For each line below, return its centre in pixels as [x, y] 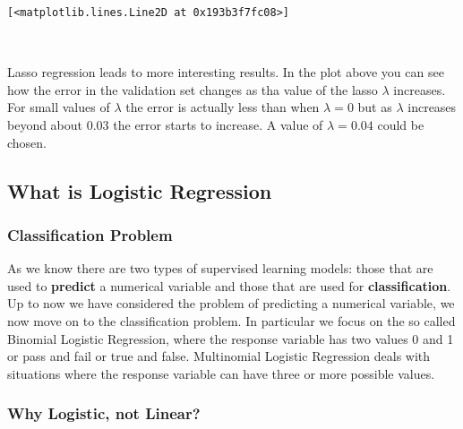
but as [375, 107]
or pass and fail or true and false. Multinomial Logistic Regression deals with [219, 356]
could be [401, 124]
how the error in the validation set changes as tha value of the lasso [193, 89]
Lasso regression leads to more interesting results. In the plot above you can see [226, 72]
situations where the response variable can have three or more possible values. [221, 373]
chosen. [27, 142]
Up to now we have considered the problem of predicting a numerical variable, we [231, 303]
